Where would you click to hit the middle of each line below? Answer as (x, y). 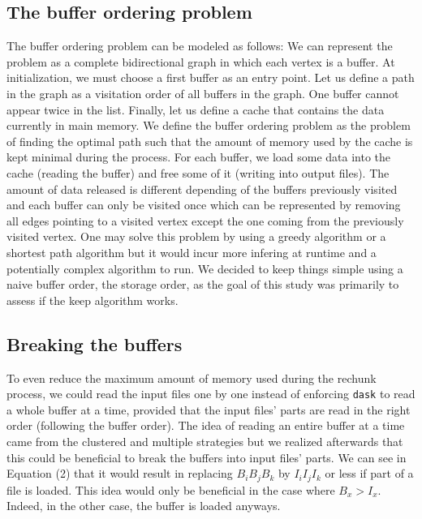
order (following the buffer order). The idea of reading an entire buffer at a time (206, 425)
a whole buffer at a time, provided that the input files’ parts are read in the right (209, 409)
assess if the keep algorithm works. (93, 300)
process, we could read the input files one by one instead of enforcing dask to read (211, 394)
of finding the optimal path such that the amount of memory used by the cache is (210, 141)
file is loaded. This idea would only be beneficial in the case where (171, 489)
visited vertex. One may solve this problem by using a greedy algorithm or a (196, 236)
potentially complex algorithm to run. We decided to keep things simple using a (205, 268)
